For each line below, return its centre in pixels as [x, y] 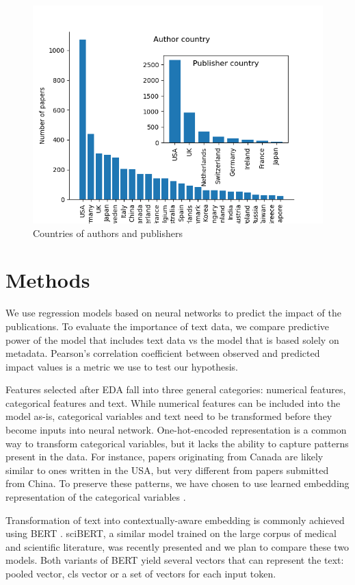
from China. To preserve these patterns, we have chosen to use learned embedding [177, 483]
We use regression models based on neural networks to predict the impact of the [174, 313]
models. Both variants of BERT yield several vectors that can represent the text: [175, 560]
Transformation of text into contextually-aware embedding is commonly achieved [175, 520]
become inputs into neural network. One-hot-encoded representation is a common [176, 430]
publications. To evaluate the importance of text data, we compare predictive [168, 326]
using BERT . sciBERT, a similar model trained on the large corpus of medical [171, 533]
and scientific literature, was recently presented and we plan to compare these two [177, 546]
